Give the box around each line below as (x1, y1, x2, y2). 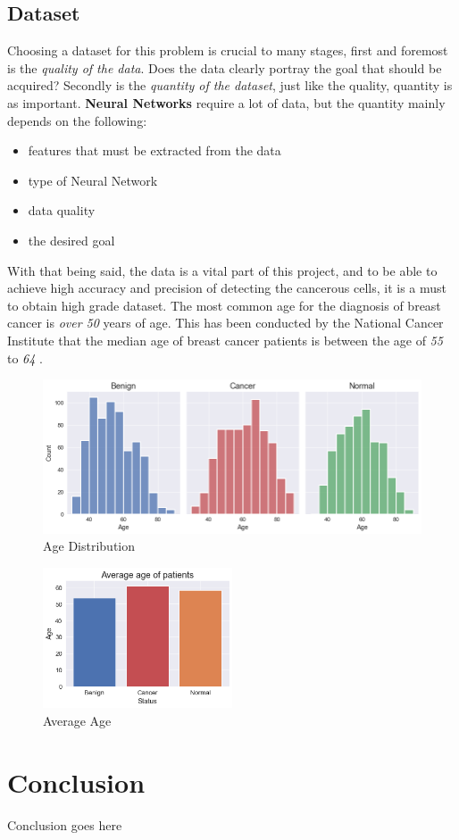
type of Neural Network (28, 170, 158, 189)
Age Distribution (43, 536, 135, 555)
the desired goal (28, 230, 115, 249)
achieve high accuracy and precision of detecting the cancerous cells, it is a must (7, 279, 446, 297)
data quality (28, 201, 96, 220)
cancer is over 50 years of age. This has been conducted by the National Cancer (7, 313, 444, 332)
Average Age (43, 711, 112, 729)
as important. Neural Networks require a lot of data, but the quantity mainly (7, 93, 446, 112)
